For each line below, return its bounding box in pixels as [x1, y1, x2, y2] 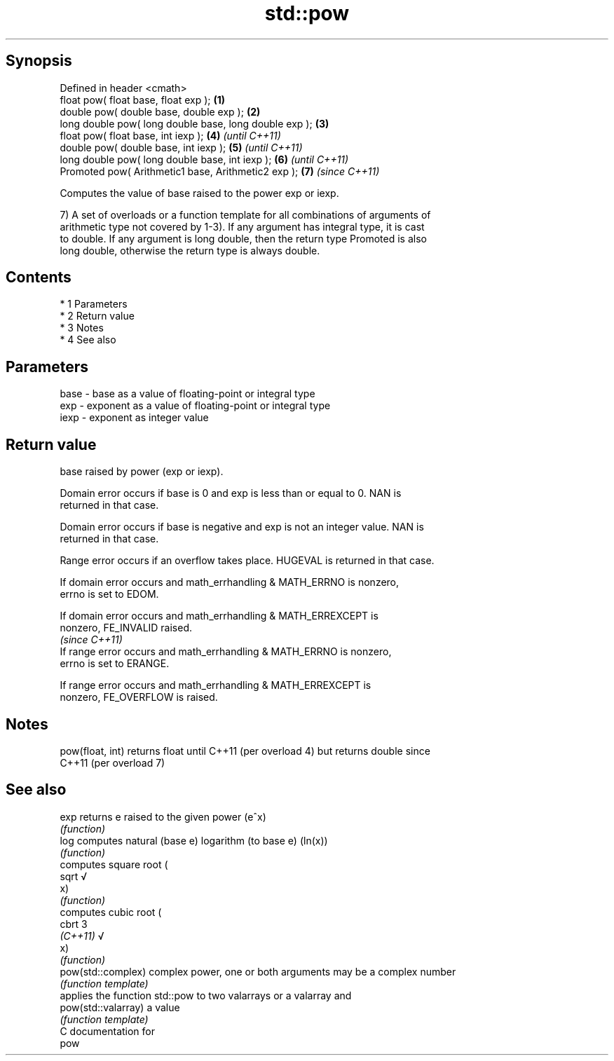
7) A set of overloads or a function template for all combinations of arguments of [60, 208, 431, 221]
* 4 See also [60, 334, 116, 346]
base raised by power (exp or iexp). [60, 465, 224, 478]
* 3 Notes [60, 322, 104, 334]
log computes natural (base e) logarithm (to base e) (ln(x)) [60, 834, 328, 847]
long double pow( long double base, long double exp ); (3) [60, 117, 329, 130]
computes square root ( [60, 858, 168, 870]
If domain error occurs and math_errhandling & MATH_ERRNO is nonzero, [60, 576, 400, 589]
